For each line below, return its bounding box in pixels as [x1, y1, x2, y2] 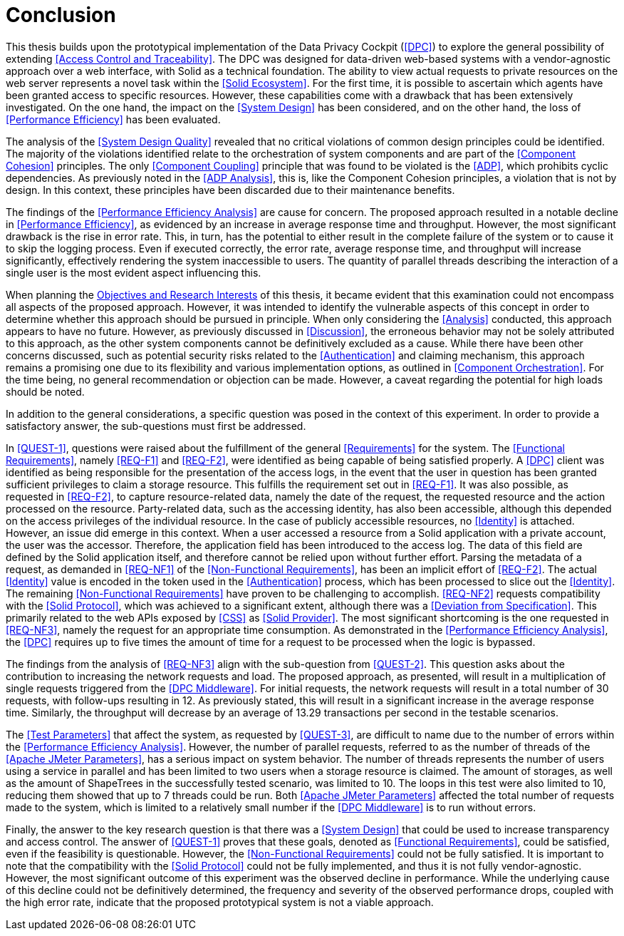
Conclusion [6, 3, 116, 27]
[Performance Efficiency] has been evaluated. [6, 113, 221, 125]
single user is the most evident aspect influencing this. [6, 266, 261, 279]
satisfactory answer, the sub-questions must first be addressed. [6, 419, 306, 432]
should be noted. [6, 385, 85, 398]
